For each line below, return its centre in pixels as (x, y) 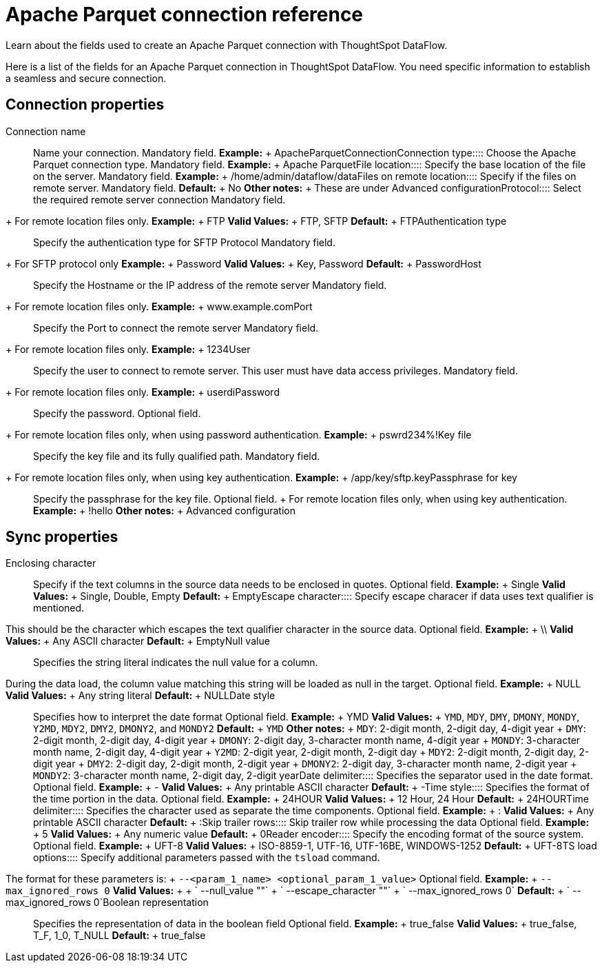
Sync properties (62, 537)
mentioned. (59, 608)
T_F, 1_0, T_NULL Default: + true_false (120, 936)
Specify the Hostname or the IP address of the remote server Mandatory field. (210, 285)
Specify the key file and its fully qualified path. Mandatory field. (177, 456)
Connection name (46, 131)
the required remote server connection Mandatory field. (159, 199)
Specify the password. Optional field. (117, 413)
